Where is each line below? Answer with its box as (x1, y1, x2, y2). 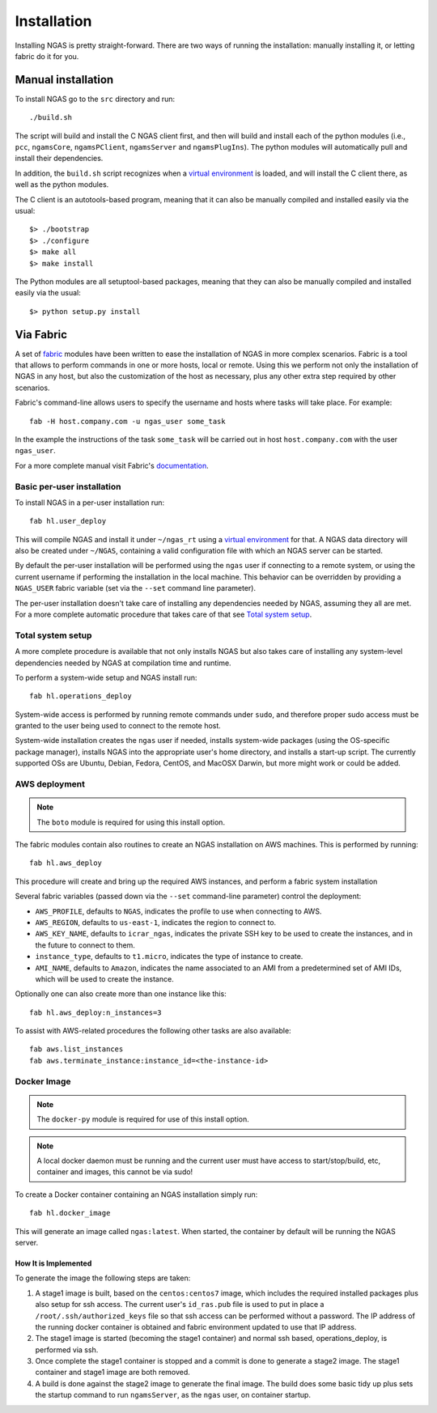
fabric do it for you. (15, 51, 79, 61)
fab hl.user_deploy (29, 516, 107, 526)
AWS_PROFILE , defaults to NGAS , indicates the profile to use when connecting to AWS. (35, 906, 322, 916)
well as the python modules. (15, 180, 109, 189)
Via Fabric (15, 328, 68, 342)
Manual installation (15, 73, 114, 87)
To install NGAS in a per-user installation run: (15, 498, 165, 507)
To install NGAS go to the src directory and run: (15, 94, 176, 104)
